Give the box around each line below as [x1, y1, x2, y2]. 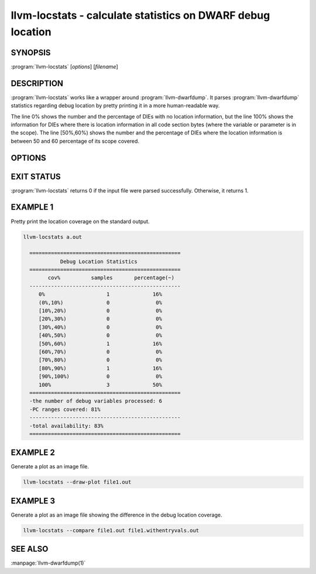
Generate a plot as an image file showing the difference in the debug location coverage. [11, 511, 222, 518]
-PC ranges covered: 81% [29, 406, 101, 413]
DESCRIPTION [11, 78, 64, 88]
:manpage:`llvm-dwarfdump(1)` [11, 559, 86, 566]
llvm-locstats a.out [23, 234, 82, 240]
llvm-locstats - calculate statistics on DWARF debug [11, 9, 270, 22]
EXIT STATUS [11, 171, 61, 181]
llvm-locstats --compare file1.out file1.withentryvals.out [23, 527, 200, 534]
